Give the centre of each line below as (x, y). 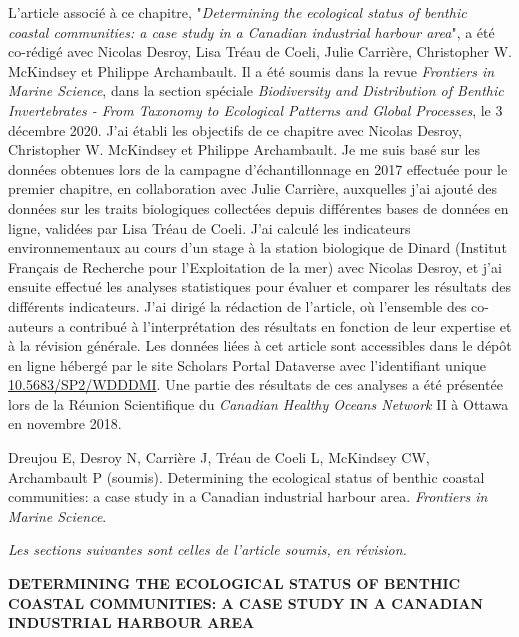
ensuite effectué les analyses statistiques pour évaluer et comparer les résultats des (260, 286)
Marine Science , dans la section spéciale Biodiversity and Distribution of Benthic (256, 90)
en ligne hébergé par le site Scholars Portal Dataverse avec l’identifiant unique (247, 364)
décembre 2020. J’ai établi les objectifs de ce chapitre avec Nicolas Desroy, (235, 129)
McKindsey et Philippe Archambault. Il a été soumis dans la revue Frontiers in (251, 70)
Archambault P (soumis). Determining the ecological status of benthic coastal (246, 476)
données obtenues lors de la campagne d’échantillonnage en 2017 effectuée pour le (258, 168)
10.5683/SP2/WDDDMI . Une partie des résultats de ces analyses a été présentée (255, 384)
